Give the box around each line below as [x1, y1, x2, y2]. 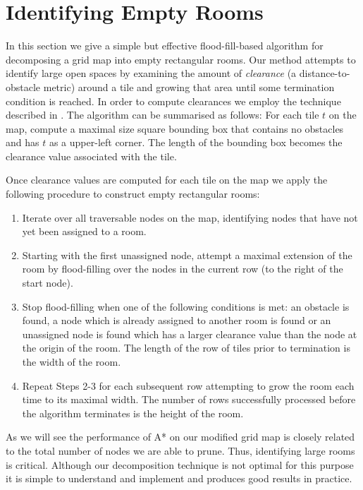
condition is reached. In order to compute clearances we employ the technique [6, 93, 341, 108]
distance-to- [299, 66, 350, 80]
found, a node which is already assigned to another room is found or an [22, 313, 331, 328]
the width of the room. [22, 354, 121, 369]
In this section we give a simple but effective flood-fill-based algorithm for [6, 38, 324, 53]
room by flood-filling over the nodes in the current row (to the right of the [22, 261, 343, 276]
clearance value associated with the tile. [6, 148, 177, 163]
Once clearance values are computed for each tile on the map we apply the [6, 172, 328, 187]
